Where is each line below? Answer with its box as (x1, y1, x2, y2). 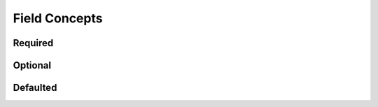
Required (13, 37, 54, 49)
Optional (13, 59, 52, 71)
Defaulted (13, 82, 57, 94)
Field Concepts (13, 10, 103, 26)
